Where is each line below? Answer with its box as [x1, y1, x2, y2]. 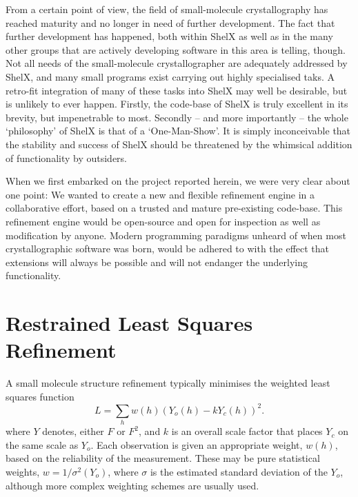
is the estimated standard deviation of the [150, 464, 328, 478]
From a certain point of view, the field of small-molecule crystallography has [6, 2, 328, 16]
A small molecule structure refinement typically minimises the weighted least [6, 376, 330, 390]
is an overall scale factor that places [171, 424, 323, 438]
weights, [6, 464, 40, 478]
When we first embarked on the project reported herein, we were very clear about [6, 174, 350, 188]
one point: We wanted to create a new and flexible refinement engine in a [6, 187, 315, 201]
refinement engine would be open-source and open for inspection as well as [6, 214, 321, 228]
